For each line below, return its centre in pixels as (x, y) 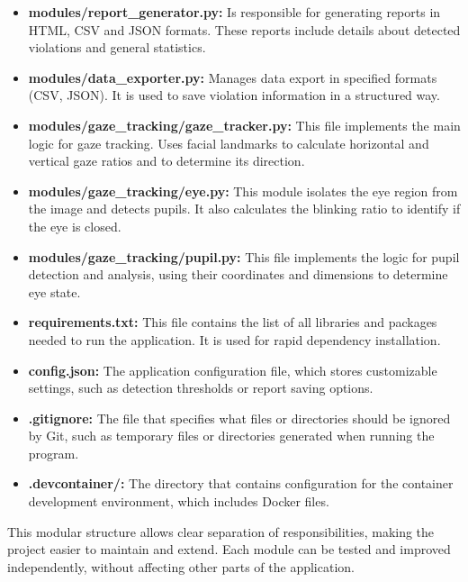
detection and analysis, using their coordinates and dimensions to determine (238, 274)
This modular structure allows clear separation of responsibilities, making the (221, 531)
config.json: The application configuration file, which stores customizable (233, 370)
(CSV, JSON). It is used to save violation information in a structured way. (234, 95)
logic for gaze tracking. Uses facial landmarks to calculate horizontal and (229, 143)
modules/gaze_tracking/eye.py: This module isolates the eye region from (243, 191)
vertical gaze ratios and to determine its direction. (166, 161)
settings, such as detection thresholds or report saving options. (201, 388)
